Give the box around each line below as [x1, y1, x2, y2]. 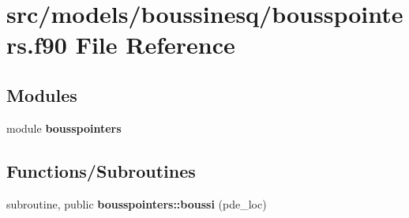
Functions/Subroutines [6, 158, 196, 182]
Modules [6, 82, 77, 107]
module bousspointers [6, 119, 122, 136]
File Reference [75, 28, 235, 61]
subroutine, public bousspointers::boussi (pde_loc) [6, 195, 267, 212]
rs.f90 [6, 28, 67, 61]
